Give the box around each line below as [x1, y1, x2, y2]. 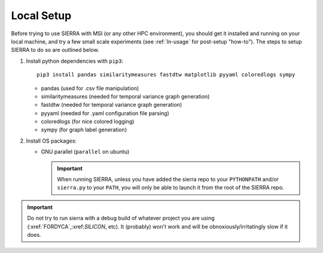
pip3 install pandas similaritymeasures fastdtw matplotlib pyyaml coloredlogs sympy [36, 72, 295, 78]
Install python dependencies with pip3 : [26, 57, 124, 64]
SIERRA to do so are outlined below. [11, 47, 99, 54]
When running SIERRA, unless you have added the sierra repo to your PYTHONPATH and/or [57, 176, 279, 183]
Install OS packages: [26, 137, 77, 144]
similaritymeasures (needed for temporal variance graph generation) [41, 92, 210, 100]
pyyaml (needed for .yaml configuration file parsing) [41, 109, 170, 116]
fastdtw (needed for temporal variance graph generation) [41, 101, 182, 109]
